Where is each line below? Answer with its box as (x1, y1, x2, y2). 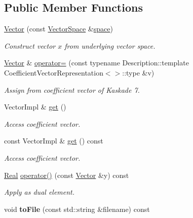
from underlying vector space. (64, 40, 156, 51)
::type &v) (122, 67, 155, 78)
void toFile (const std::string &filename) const (4, 203, 150, 214)
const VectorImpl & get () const (4, 135, 103, 146)
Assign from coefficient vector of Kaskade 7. (4, 84, 140, 95)
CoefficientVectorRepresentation (4, 67, 103, 78)
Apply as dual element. (4, 187, 75, 197)
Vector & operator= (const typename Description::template (4, 57, 189, 68)
